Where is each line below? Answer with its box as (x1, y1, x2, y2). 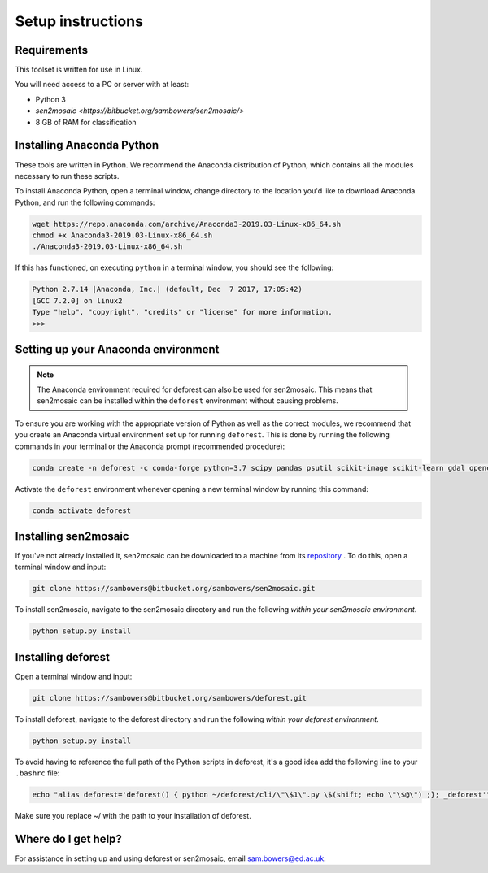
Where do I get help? (15, 832, 122, 845)
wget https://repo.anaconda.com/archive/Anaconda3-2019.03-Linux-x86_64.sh (32, 219, 342, 228)
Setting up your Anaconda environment (15, 342, 220, 357)
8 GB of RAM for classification (35, 117, 137, 127)
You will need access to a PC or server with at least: (15, 80, 190, 89)
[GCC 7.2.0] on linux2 (32, 296, 123, 305)
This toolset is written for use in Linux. (15, 65, 143, 75)
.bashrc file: (15, 768, 60, 778)
